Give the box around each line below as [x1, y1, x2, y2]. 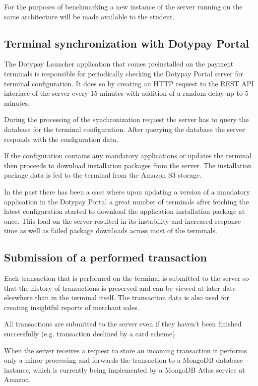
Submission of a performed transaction [4, 250, 207, 265]
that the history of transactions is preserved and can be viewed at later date [4, 282, 236, 293]
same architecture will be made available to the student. [4, 11, 175, 21]
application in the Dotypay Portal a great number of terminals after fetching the [4, 196, 249, 206]
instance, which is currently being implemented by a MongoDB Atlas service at [4, 364, 245, 375]
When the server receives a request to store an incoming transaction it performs [4, 345, 247, 355]
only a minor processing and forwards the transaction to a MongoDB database [4, 355, 243, 365]
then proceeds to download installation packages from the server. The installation [4, 160, 252, 170]
